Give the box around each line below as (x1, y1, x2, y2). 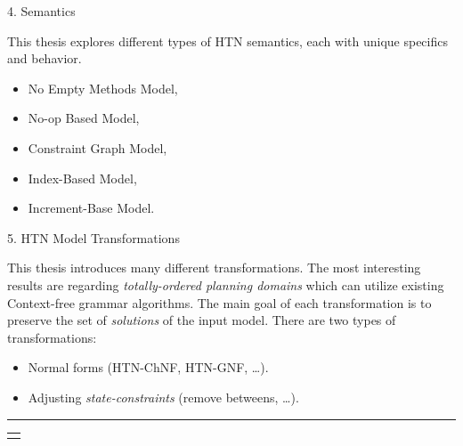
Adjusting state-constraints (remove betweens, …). (28, 387, 299, 406)
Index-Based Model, (28, 168, 137, 187)
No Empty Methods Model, (28, 78, 178, 97)
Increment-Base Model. (28, 199, 155, 217)
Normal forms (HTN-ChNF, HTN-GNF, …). (28, 358, 269, 377)
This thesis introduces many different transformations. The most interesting (7, 258, 421, 277)
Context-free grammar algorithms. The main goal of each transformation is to (7, 293, 432, 312)
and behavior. (7, 49, 82, 68)
